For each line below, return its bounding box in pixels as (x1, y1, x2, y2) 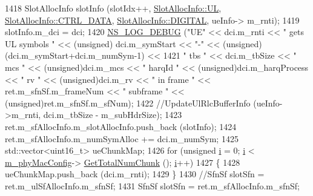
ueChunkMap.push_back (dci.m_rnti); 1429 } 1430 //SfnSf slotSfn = (5, 168, 265, 180)
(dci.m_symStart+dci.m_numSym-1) (5, 49, 145, 62)
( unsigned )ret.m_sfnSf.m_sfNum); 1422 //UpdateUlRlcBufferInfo (5, 96, 251, 109)
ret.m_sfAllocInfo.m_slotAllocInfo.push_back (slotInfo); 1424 (5, 120, 237, 132)
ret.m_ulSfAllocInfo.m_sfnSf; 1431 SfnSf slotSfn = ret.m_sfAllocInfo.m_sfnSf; (5, 179, 300, 192)
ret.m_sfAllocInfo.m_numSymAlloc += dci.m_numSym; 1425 (5, 132, 239, 145)
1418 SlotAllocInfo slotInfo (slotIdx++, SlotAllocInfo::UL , (5, 2, 222, 14)
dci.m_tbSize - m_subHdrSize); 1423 (43, 108, 182, 121)
